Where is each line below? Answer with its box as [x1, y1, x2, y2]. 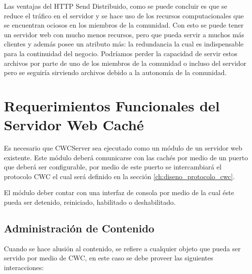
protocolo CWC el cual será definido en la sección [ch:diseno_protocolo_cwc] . [4, 171, 235, 181]
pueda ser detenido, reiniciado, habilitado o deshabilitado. [4, 197, 176, 207]
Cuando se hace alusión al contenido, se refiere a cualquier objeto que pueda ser [4, 243, 241, 253]
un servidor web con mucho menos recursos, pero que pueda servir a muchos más [4, 29, 244, 39]
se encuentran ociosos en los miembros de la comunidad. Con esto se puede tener [4, 20, 244, 30]
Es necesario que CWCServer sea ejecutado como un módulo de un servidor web [4, 143, 242, 153]
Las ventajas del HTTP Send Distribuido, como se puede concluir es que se [4, 1, 227, 11]
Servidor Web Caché [4, 115, 144, 135]
